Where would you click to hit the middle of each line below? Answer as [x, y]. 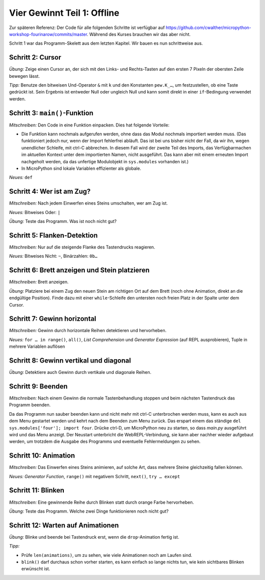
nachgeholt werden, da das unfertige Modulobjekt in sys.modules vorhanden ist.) [105, 161]
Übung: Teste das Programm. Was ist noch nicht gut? [63, 221]
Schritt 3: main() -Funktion [51, 113]
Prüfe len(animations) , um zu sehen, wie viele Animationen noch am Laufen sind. [107, 555]
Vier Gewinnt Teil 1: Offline [64, 13]
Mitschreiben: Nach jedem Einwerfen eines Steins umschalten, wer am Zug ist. [88, 203]
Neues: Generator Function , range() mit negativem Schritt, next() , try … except [94, 476]
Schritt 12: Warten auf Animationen [64, 525]
